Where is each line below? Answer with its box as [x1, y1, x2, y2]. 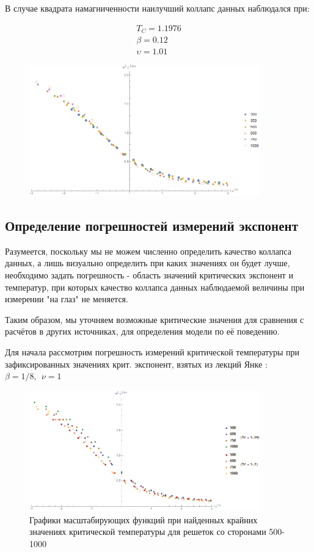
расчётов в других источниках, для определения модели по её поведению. [5, 325, 280, 338]
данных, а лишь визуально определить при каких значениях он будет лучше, [5, 256, 290, 269]
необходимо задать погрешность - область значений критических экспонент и [5, 269, 293, 281]
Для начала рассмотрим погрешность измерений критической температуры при [5, 346, 300, 358]
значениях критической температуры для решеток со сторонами [29, 525, 266, 538]
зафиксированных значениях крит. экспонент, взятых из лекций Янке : [5, 357, 268, 370]
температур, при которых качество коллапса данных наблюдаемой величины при [5, 280, 305, 293]
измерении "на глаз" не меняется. [5, 292, 128, 305]
